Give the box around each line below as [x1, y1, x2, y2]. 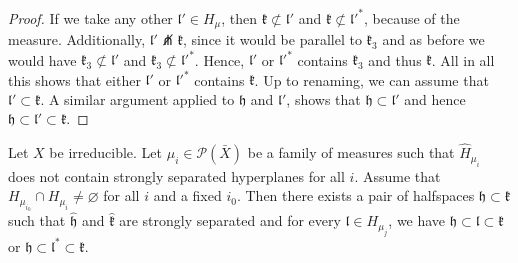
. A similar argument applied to [40, 88, 235, 109]
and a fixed [153, 185, 222, 206]
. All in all [431, 49, 495, 70]
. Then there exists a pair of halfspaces [236, 185, 475, 206]
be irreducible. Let [49, 142, 163, 163]
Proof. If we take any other [8, 7, 173, 28]
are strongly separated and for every [119, 210, 341, 231]
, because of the [364, 7, 460, 28]
